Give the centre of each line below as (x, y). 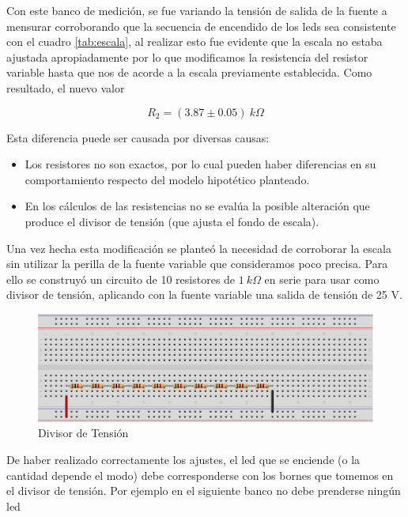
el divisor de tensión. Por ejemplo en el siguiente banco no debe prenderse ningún (204, 491)
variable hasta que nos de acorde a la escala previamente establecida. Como (189, 72)
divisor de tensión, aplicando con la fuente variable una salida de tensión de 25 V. (204, 294)
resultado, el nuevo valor (66, 87)
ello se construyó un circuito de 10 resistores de (121, 279)
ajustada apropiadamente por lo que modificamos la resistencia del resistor (187, 57)
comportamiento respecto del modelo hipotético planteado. (167, 179)
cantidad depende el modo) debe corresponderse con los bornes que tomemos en (200, 475)
